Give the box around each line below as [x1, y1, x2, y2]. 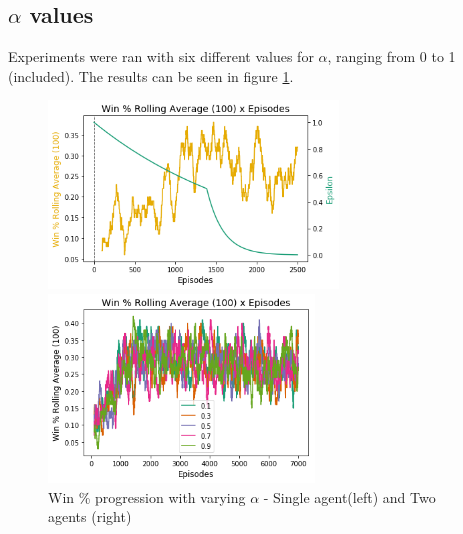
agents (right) [48, 506, 132, 527]
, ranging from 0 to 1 [327, 46, 456, 67]
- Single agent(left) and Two [263, 486, 436, 507]
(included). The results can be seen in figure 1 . [8, 65, 294, 86]
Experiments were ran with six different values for [8, 46, 314, 67]
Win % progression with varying [48, 486, 246, 507]
